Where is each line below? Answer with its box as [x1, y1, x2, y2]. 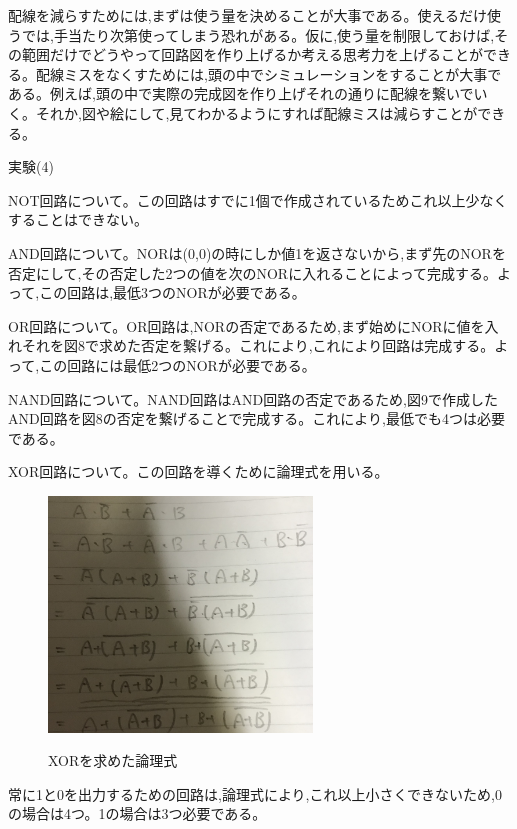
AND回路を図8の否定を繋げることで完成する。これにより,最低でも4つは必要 [8, 408, 505, 429]
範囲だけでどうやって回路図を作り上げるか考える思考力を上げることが [21, 44, 483, 65]
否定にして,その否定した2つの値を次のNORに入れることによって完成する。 [8, 262, 498, 283]
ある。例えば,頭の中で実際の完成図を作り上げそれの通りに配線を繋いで [8, 83, 474, 104]
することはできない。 [8, 209, 148, 230]
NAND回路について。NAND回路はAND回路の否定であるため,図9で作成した [8, 388, 498, 409]
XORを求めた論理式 [48, 750, 178, 771]
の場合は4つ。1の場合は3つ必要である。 [8, 803, 267, 824]
